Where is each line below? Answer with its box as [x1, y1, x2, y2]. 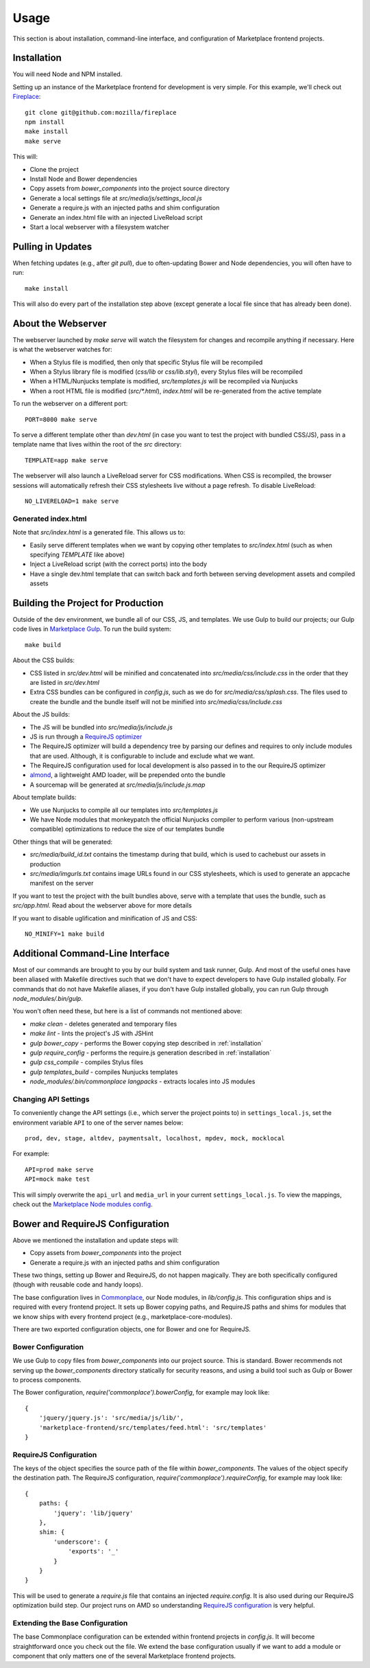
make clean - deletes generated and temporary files [29, 1019, 177, 1028]
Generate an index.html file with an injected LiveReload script [29, 213, 203, 221]
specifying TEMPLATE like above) [29, 550, 125, 559]
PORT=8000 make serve [25, 416, 97, 423]
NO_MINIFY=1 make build [25, 929, 105, 938]
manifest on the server [29, 879, 94, 888]
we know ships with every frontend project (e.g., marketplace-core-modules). [12, 1312, 233, 1320]
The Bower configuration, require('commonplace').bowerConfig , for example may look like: [12, 1388, 270, 1397]
